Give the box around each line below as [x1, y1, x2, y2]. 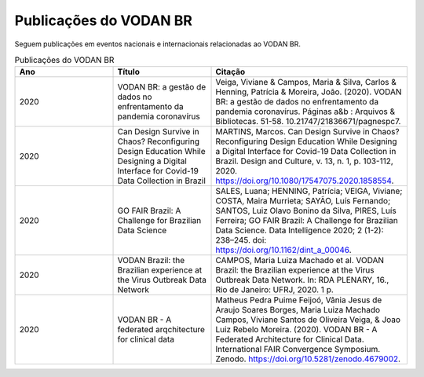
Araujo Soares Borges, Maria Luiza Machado [215, 305, 381, 316]
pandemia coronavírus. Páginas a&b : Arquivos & [215, 106, 396, 117]
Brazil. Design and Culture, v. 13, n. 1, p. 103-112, [215, 156, 394, 167]
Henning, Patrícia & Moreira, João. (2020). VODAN [215, 86, 402, 97]
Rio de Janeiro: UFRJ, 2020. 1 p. [215, 284, 334, 295]
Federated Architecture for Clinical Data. [215, 334, 364, 345]
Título [117, 67, 141, 78]
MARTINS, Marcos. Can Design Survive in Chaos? [215, 126, 400, 137]
